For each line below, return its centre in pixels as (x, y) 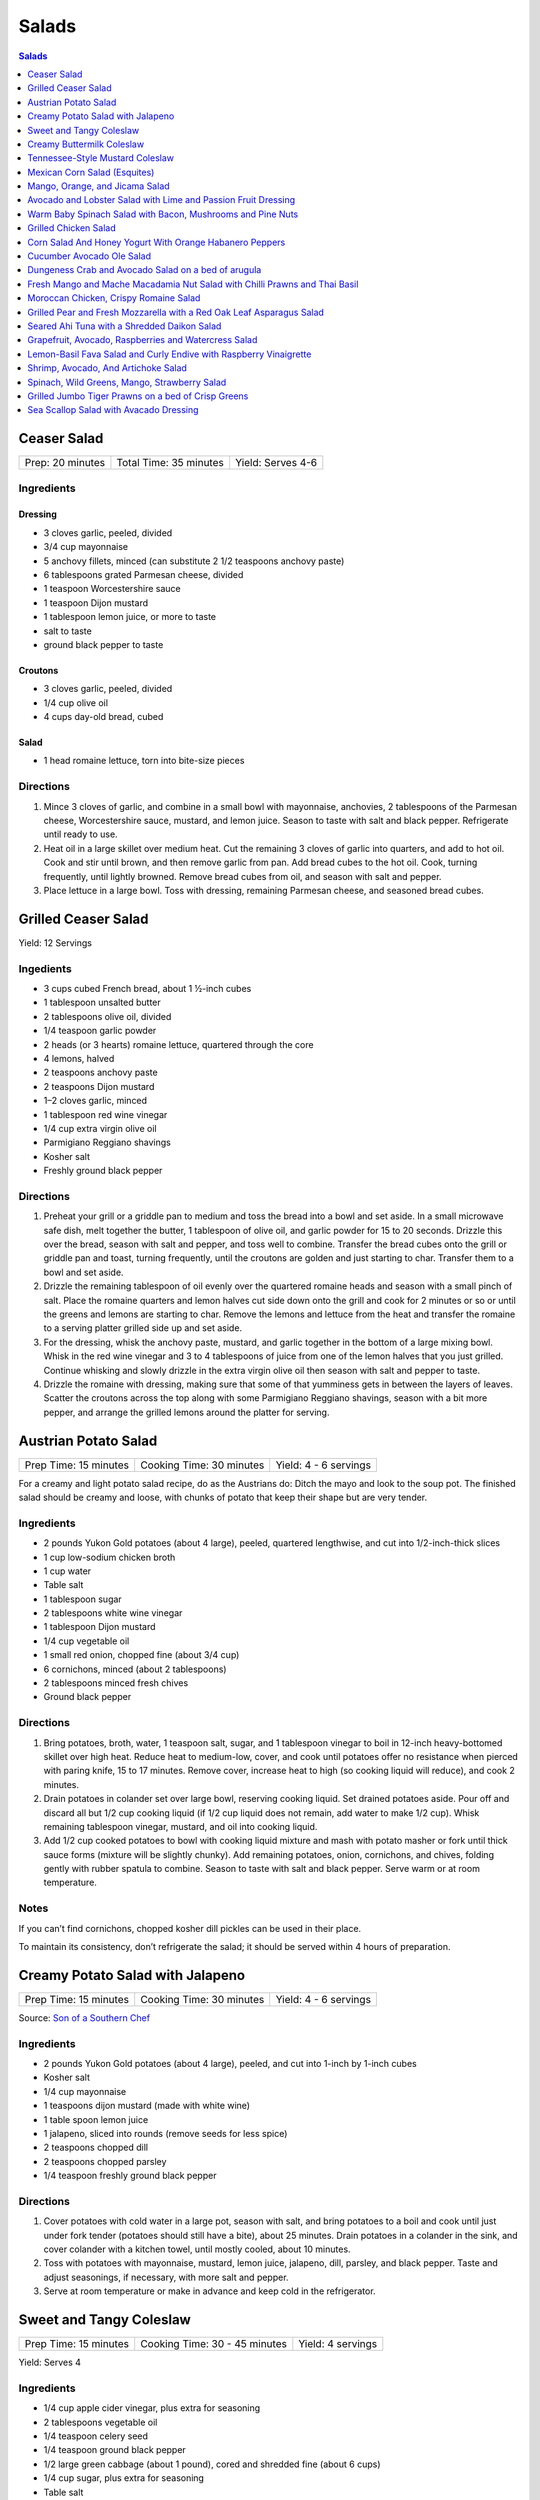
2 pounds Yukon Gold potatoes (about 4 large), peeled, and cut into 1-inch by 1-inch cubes (230, 2064)
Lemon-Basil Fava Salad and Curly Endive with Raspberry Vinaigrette (169, 354)
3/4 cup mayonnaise (86, 547)
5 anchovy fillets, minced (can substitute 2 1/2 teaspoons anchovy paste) (194, 561)
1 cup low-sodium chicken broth (109, 1557)
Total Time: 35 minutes (170, 463)
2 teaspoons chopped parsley (105, 2161)
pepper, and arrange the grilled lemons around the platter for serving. (186, 1412)
